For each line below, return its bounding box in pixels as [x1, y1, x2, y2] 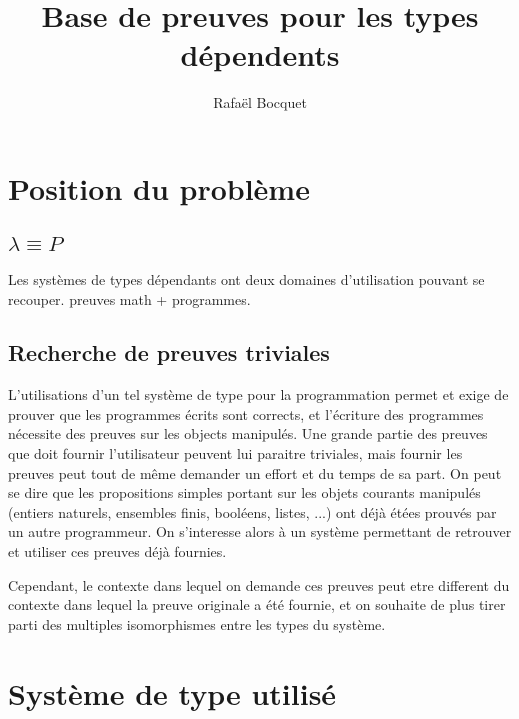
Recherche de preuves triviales [8, 337, 330, 368]
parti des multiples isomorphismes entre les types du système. [8, 613, 386, 634]
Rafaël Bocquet [213, 92, 307, 113]
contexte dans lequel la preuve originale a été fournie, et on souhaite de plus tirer [8, 594, 506, 615]
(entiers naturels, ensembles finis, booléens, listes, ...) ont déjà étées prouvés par [8, 501, 497, 522]
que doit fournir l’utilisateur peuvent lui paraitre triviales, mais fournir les [8, 443, 463, 464]
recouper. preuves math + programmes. [8, 288, 251, 309]
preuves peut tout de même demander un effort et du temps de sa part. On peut [8, 462, 502, 483]
